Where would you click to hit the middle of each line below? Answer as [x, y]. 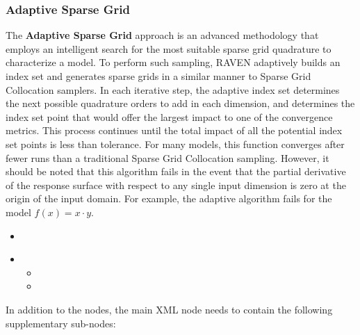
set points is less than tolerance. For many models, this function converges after [175, 144]
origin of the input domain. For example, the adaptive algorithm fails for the [169, 198]
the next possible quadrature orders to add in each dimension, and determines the [180, 103]
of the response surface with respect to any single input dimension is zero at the [176, 185]
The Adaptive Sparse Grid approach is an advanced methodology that [162, 35]
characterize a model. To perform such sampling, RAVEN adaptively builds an [173, 62]
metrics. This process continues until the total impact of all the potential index [174, 130]
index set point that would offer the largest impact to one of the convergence [169, 116]
